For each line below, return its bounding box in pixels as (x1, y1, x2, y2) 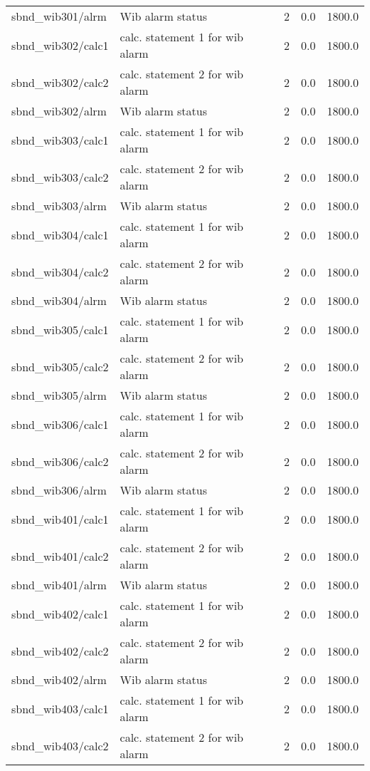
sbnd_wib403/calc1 (11, 700, 109, 717)
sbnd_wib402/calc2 (11, 642, 109, 659)
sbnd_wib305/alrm (11, 387, 107, 403)
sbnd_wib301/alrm (11, 8, 107, 24)
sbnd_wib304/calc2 (11, 263, 109, 280)
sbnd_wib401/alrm (11, 576, 107, 593)
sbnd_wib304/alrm (11, 292, 107, 309)
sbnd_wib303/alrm (11, 197, 107, 214)
